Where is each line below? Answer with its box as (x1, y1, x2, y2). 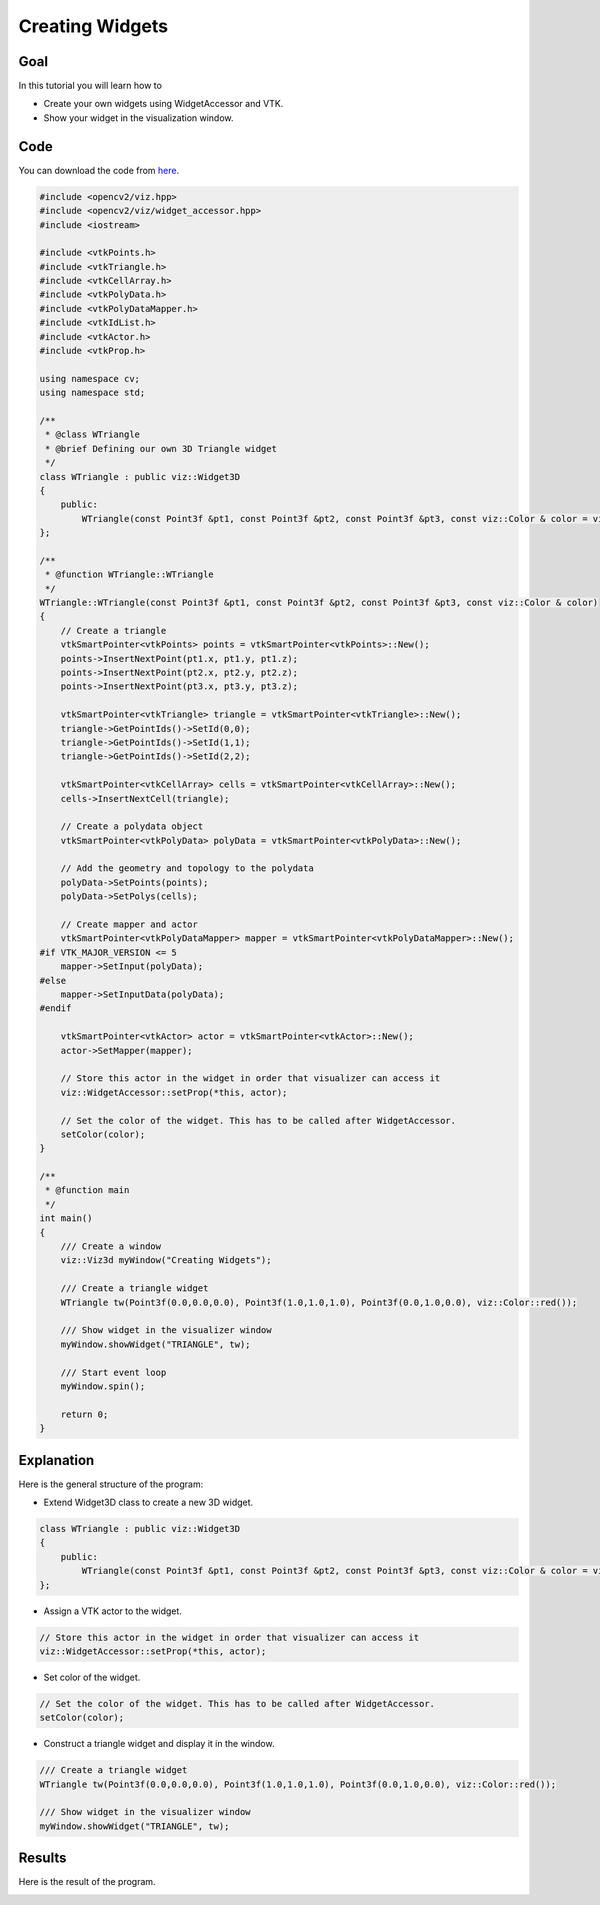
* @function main (45, 1185, 130, 1196)
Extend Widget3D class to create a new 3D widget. (43, 1496, 254, 1508)
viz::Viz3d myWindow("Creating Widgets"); (60, 1255, 272, 1266)
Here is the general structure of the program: (18, 1478, 204, 1490)
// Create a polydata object (60, 821, 204, 832)
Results (18, 1850, 67, 1867)
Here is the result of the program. (18, 1876, 156, 1888)
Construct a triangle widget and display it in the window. (43, 1738, 275, 1750)
